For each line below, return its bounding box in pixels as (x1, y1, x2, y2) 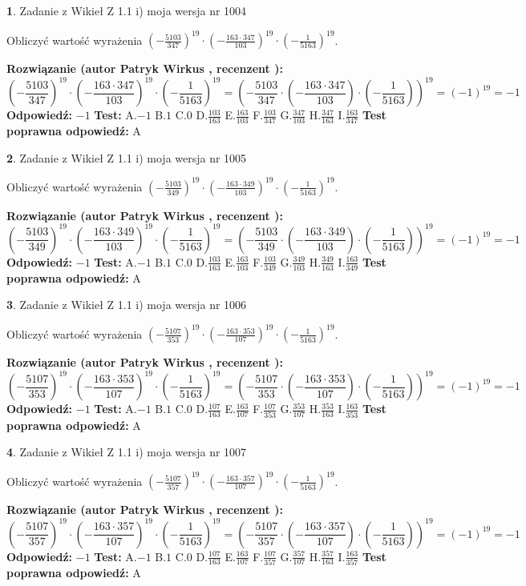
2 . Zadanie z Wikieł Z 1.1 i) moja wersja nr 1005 (6, 149, 247, 166)
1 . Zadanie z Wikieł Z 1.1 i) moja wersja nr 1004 (6, 2, 247, 18)
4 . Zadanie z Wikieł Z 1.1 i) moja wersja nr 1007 (6, 444, 247, 460)
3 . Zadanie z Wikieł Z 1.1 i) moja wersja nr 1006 (6, 296, 247, 313)
